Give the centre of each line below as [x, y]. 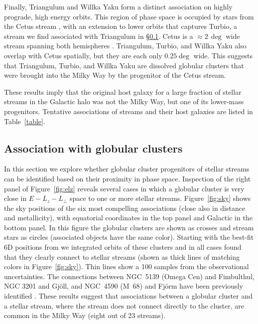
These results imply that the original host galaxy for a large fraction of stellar [123, 91]
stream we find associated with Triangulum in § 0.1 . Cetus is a [99, 36]
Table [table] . [25, 121]
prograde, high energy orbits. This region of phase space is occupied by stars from [129, 16]
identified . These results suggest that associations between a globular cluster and [128, 296]
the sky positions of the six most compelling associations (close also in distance [125, 208]
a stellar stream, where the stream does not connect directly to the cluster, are [124, 305]
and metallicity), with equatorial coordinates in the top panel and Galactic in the [128, 218]
